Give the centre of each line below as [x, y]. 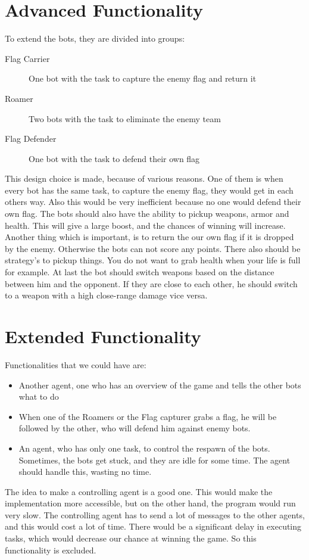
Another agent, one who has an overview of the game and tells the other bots [160, 385]
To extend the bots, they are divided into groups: [95, 38]
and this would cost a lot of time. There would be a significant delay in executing [153, 526]
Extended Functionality [103, 336]
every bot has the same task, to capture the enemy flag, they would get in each [149, 190]
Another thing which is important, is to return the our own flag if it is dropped [149, 237]
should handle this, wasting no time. [85, 472]
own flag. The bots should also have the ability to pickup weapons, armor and [147, 214]
